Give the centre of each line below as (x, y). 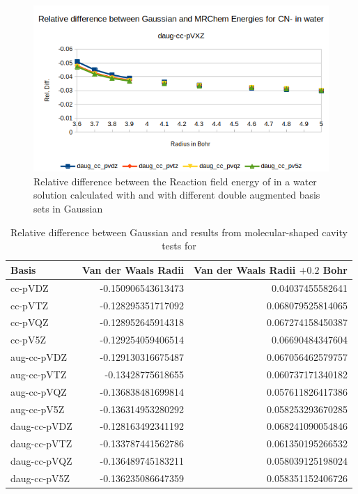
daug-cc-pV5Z (40, 478)
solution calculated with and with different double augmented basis (177, 195)
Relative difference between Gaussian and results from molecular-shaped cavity (179, 232)
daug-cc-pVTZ (41, 443)
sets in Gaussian (68, 209)
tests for (179, 246)
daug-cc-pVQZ (41, 461)
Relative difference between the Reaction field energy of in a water (175, 181)
